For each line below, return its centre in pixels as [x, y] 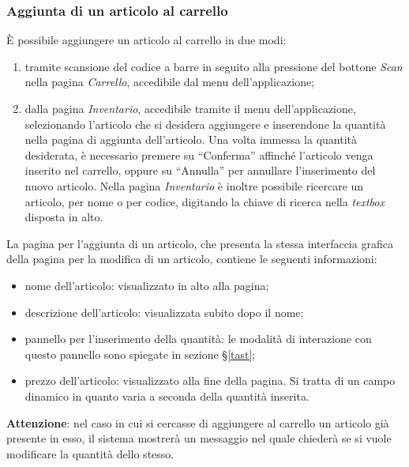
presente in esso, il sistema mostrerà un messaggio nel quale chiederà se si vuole [199, 438]
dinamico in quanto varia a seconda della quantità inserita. [167, 395]
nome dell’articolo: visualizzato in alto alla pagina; [147, 285]
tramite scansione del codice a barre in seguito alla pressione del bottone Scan [214, 66]
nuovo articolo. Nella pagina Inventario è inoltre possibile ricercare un [194, 185]
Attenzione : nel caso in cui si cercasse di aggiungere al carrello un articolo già [198, 422]
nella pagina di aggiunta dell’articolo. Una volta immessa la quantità [191, 139]
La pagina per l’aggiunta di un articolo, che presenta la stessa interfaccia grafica [200, 243]
